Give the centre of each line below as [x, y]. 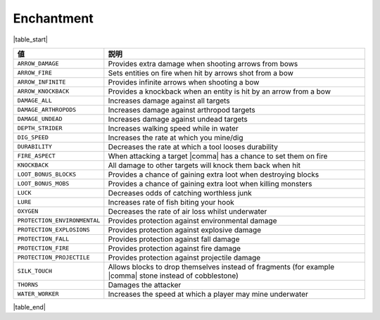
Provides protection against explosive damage [185, 230]
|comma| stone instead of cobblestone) [173, 276]
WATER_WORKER [38, 294]
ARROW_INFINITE [42, 82]
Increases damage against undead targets [178, 119]
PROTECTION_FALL [43, 239]
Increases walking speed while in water [173, 128]
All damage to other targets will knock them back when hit [204, 165]
